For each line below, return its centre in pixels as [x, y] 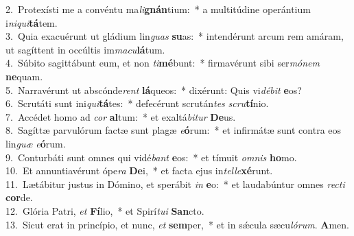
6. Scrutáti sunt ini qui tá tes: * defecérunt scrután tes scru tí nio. [137, 103]
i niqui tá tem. [32, 22]
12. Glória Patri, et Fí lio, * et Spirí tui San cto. [105, 210]
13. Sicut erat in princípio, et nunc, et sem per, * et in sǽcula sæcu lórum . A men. [177, 224]
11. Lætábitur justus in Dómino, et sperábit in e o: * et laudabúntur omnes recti [175, 184]
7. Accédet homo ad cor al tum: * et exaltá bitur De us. [121, 116]
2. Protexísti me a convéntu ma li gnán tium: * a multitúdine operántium [158, 9]
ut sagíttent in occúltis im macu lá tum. [85, 49]
